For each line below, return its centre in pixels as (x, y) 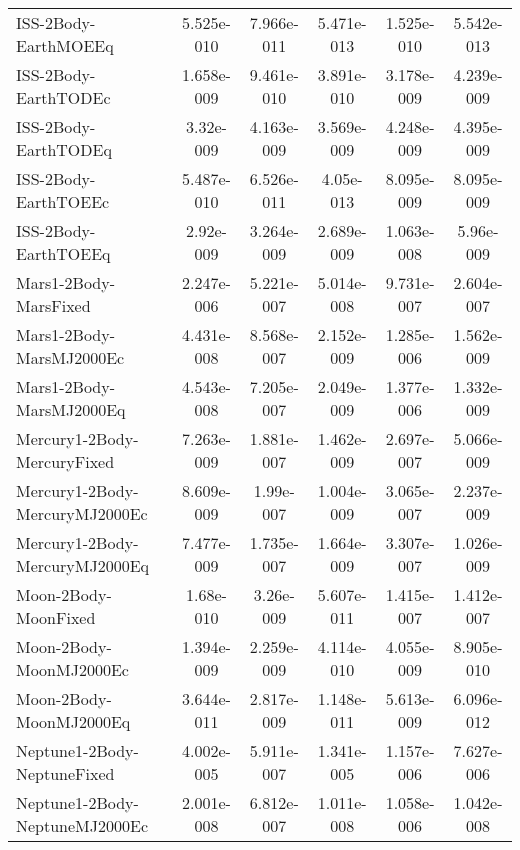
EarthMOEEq (65, 45)
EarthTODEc (63, 97)
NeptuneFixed (65, 773)
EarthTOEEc (63, 201)
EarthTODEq (64, 149)
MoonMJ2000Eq (73, 721)
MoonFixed (56, 617)
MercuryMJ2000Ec (82, 513)
